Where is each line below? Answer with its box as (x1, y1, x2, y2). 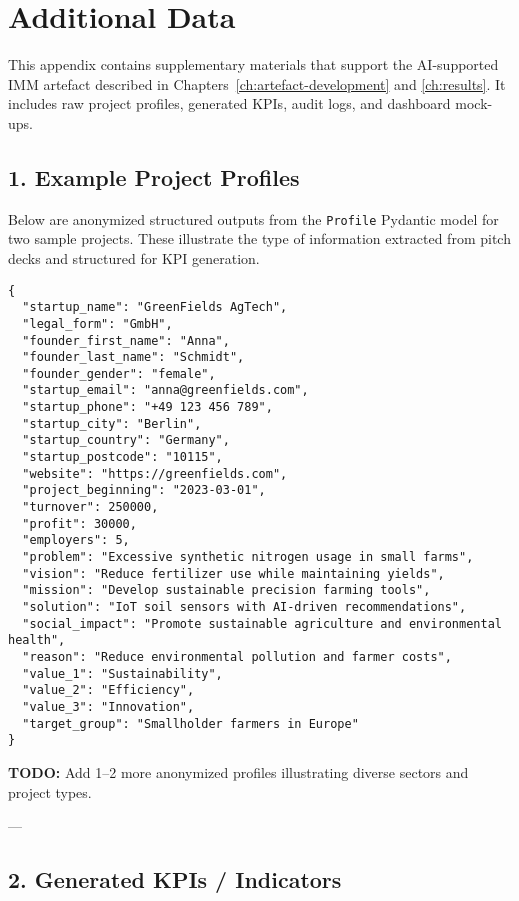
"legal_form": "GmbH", (22, 316, 173, 331)
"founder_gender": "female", (22, 366, 216, 381)
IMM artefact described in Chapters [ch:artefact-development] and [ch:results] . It (8, 73, 506, 94)
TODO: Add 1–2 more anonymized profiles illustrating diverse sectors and (8, 761, 469, 782)
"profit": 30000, (22, 516, 137, 531)
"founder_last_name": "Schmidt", (22, 350, 245, 365)
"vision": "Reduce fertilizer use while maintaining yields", (22, 566, 445, 581)
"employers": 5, (22, 533, 130, 548)
